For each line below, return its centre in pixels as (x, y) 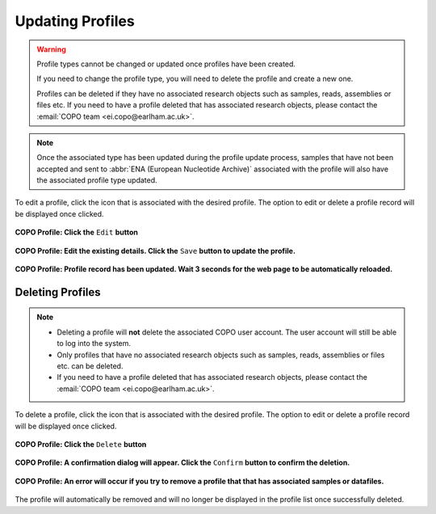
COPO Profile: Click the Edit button (77, 232)
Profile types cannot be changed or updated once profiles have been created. (166, 64)
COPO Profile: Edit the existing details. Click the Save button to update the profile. (155, 251)
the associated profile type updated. (97, 180)
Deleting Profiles (58, 292)
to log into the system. (94, 343)
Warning (51, 49)
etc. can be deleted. (90, 366)
